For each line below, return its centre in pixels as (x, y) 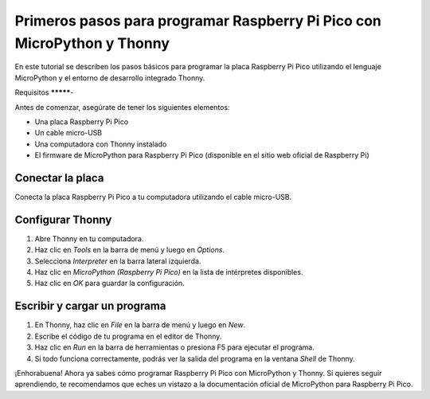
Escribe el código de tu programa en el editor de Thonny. (128, 336)
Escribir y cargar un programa (90, 306)
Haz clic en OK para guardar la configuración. (109, 284)
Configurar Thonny (63, 219)
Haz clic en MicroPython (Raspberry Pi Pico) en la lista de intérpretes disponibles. (169, 272)
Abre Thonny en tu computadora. (89, 238)
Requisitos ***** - (44, 92)
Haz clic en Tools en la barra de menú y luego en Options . (130, 250)
